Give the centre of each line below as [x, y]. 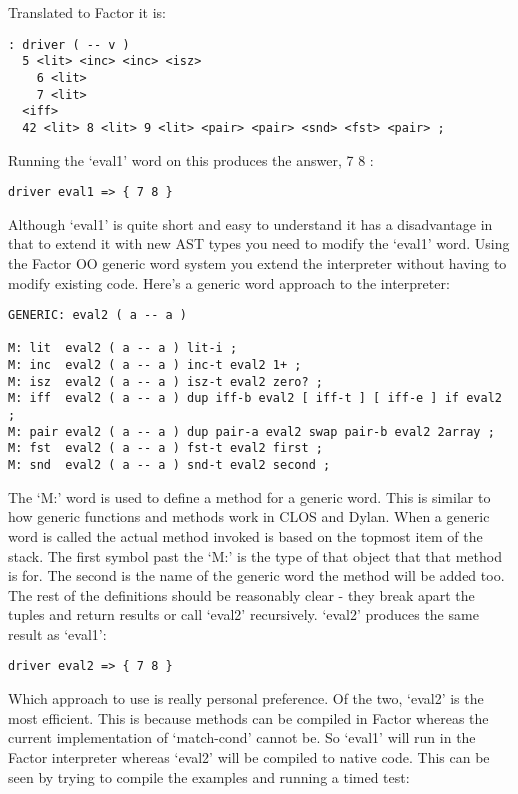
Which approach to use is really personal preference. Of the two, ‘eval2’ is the [246, 698]
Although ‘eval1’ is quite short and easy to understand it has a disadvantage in [250, 223]
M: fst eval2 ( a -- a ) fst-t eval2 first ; [165, 448]
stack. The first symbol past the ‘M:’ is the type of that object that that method [255, 555]
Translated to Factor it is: [87, 12]
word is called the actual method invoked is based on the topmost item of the [245, 535]
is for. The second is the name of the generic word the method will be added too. [256, 575]
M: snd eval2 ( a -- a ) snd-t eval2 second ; [169, 465]
